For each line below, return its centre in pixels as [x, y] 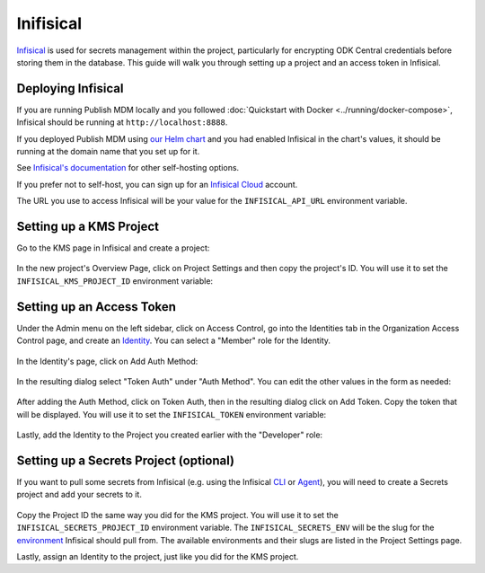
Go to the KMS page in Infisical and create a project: [113, 248]
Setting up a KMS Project [88, 226]
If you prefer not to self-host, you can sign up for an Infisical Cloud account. [157, 184]
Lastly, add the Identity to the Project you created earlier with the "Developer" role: [170, 435]
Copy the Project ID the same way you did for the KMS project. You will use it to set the [177, 515]
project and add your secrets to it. [79, 495]
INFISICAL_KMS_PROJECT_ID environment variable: [115, 281]
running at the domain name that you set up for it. [108, 152]
